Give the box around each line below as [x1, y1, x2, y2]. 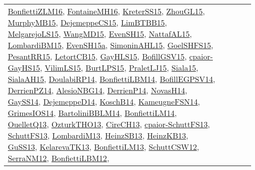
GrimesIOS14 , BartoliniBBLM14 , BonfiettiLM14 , [8, 107, 177, 118]
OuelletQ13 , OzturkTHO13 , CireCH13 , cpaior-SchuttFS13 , [8, 118, 210, 130]
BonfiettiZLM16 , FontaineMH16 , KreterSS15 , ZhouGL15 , [8, 5, 205, 17]
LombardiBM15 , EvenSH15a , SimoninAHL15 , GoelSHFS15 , [8, 39, 213, 51]
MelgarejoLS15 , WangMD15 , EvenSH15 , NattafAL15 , [8, 28, 192, 39]
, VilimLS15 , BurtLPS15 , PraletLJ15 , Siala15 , [40, 62, 199, 73]
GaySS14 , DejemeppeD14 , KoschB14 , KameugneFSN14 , [8, 96, 200, 107]
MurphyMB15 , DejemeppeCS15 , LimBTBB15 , [8, 17, 167, 28]
